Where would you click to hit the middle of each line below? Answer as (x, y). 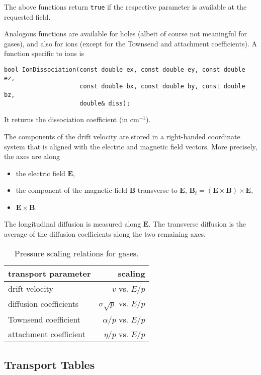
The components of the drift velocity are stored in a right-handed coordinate (122, 136)
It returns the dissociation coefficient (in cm (72, 119)
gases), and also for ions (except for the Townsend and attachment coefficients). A (130, 43)
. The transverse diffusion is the (197, 224)
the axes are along (32, 156)
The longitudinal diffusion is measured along (73, 224)
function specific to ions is (44, 53)
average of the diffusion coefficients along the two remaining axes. (105, 234)
